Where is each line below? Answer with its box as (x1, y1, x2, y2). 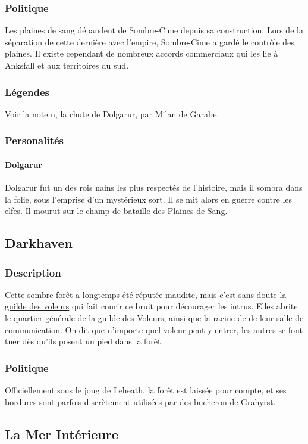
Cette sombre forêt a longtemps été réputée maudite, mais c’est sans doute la (5, 288, 287, 300)
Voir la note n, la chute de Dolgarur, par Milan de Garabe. (5, 107, 219, 120)
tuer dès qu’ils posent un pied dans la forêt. (5, 335, 164, 347)
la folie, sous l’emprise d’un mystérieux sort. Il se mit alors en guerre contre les (5, 192, 293, 205)
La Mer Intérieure (5, 424, 118, 443)
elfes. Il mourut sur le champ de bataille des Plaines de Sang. (5, 204, 228, 217)
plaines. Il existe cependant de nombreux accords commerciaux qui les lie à (5, 47, 278, 60)
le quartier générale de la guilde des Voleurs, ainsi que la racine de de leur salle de (5, 312, 304, 324)
